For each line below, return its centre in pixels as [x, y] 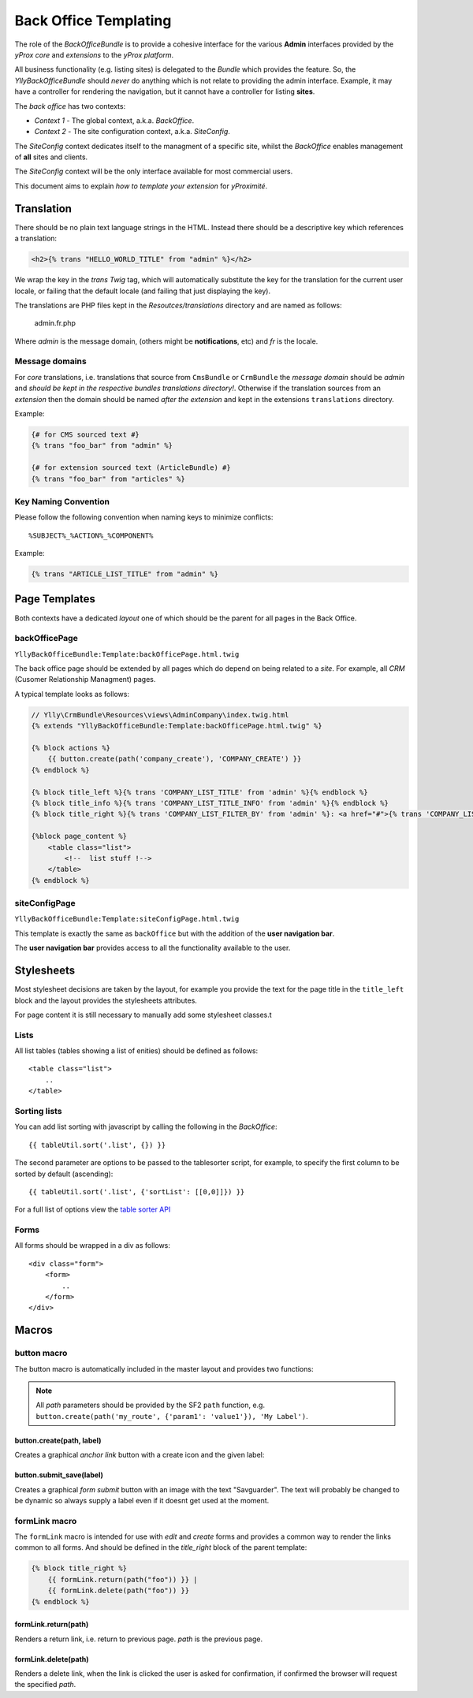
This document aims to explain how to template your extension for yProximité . [141, 186]
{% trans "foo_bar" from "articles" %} [108, 478]
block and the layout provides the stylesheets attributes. [106, 1000]
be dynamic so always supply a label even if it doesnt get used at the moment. [142, 1500]
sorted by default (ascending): [64, 1174]
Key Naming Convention [62, 501]
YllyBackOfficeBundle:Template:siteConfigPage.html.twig [127, 919]
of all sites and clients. [51, 157]
